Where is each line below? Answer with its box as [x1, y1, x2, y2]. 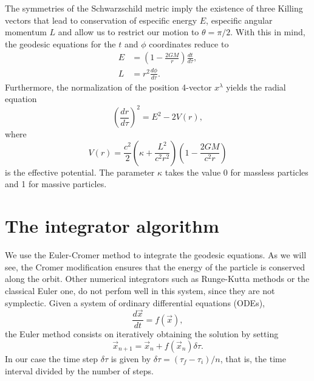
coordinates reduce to [149, 37, 229, 50]
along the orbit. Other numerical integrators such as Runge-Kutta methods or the [5, 272, 310, 285]
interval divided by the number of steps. [5, 364, 154, 377]
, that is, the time [220, 352, 286, 365]
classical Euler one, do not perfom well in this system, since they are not [5, 284, 275, 297]
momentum [5, 26, 47, 38]
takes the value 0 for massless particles [165, 165, 309, 178]
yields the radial [226, 80, 286, 93]
